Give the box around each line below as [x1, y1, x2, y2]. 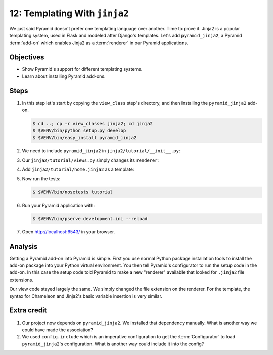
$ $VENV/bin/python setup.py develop [32, 128, 126, 134]
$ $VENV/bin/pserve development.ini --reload [32, 216, 148, 221]
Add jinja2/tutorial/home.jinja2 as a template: [22, 166, 134, 172]
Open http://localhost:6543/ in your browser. [22, 228, 115, 235]
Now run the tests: [22, 175, 61, 182]
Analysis [9, 242, 38, 251]
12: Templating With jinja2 [9, 8, 129, 19]
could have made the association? [22, 327, 94, 333]
